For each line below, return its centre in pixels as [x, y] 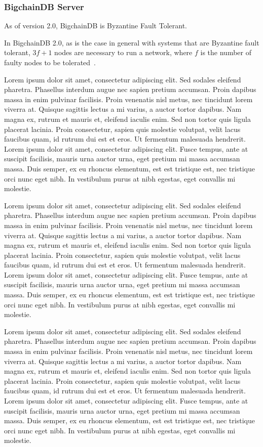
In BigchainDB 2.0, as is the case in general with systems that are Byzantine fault [132, 42]
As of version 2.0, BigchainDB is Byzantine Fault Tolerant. [96, 26]
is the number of [226, 52]
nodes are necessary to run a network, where [123, 52]
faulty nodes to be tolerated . [50, 62]
